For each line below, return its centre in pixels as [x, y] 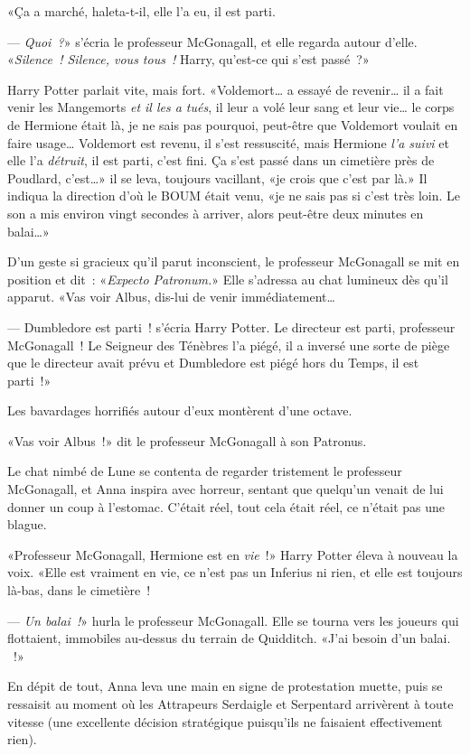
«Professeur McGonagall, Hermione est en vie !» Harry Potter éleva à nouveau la [233, 554]
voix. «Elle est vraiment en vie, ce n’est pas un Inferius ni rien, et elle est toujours [235, 572]
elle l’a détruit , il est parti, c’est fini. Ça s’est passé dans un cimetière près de [221, 160]
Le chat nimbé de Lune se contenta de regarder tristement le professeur [205, 471]
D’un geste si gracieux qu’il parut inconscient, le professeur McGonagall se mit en [234, 261]
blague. [27, 524]
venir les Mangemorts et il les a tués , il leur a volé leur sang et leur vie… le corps [231, 107]
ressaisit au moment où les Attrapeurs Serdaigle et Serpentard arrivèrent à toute [230, 704]
